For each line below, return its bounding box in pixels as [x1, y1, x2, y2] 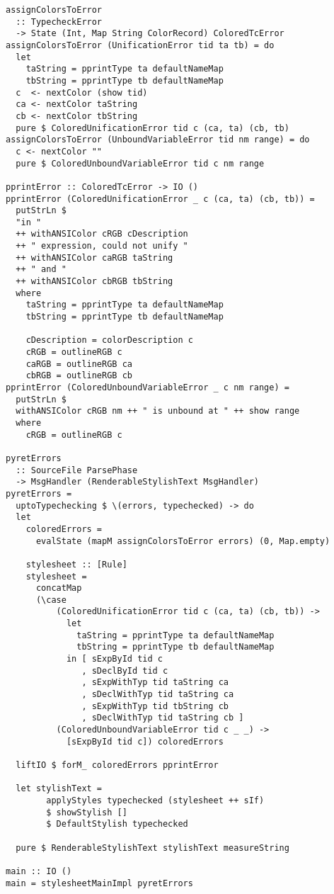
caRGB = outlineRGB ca [25, 358, 132, 369]
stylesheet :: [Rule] [25, 559, 127, 570]
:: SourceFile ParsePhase [16, 465, 138, 475]
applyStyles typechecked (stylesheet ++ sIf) [46, 795, 265, 805]
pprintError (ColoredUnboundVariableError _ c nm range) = [6, 383, 289, 392]
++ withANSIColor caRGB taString [16, 252, 173, 263]
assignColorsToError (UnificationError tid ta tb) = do [6, 40, 275, 50]
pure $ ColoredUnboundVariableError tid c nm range [16, 158, 265, 169]
